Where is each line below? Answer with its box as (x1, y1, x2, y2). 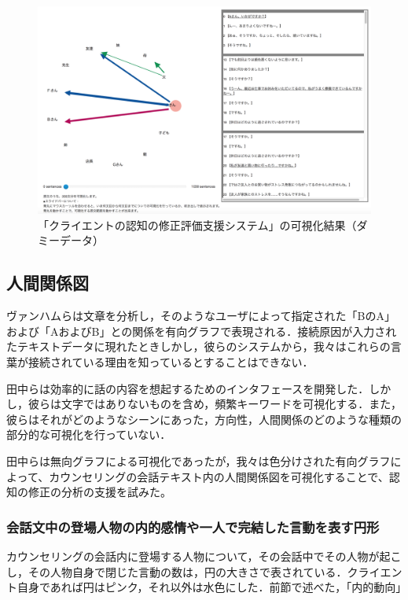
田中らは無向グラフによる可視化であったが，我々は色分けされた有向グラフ (6, 452, 391, 469)
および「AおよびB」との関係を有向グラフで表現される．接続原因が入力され (6, 322, 397, 339)
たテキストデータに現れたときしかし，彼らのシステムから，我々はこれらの (6, 338, 391, 355)
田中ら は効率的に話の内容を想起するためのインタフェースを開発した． (6, 380, 369, 396)
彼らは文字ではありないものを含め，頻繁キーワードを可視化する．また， (28, 396, 402, 412)
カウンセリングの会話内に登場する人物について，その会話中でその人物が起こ (6, 547, 402, 564)
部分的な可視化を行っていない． (6, 426, 171, 443)
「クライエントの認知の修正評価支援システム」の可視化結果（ (38, 216, 357, 233)
